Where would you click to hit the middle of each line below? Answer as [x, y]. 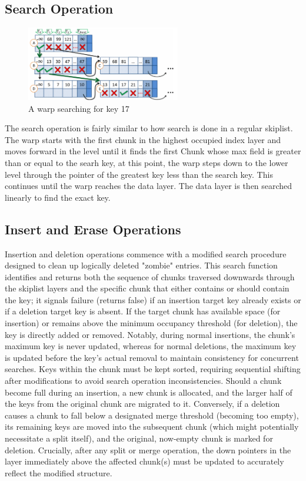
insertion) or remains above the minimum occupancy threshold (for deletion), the [151, 323]
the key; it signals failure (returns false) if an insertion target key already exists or [153, 299]
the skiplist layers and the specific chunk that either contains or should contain [147, 288]
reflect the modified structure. [59, 472]
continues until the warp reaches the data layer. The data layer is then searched [149, 186]
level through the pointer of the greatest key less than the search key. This [139, 174]
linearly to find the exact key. [58, 197]
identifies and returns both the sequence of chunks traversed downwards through [150, 276]
